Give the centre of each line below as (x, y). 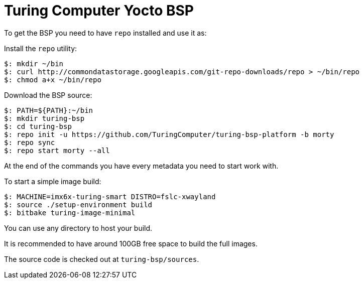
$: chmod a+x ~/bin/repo (53, 80)
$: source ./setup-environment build (78, 204)
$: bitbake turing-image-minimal (70, 213)
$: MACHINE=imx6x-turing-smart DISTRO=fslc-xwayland (110, 196)
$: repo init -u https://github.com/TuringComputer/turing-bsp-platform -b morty (169, 134)
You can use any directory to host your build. (78, 228)
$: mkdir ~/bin (34, 63)
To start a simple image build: (53, 181)
